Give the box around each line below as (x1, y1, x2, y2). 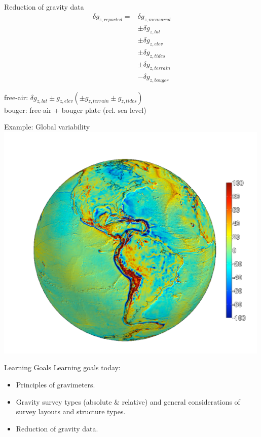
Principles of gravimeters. (16, 379, 95, 389)
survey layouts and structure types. (16, 406, 126, 417)
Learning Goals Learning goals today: (4, 362, 121, 373)
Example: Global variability (4, 121, 90, 132)
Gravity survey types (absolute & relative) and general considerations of (16, 396, 240, 407)
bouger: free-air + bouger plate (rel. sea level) (4, 104, 146, 115)
